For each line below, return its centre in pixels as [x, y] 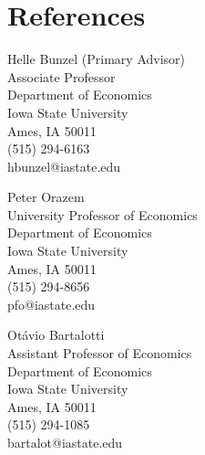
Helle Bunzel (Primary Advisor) [97, 59]
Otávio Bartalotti [56, 335]
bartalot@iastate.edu [65, 442]
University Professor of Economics [102, 214]
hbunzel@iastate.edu [64, 166]
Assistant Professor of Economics [100, 353]
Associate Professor [61, 76]
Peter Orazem [46, 197]
